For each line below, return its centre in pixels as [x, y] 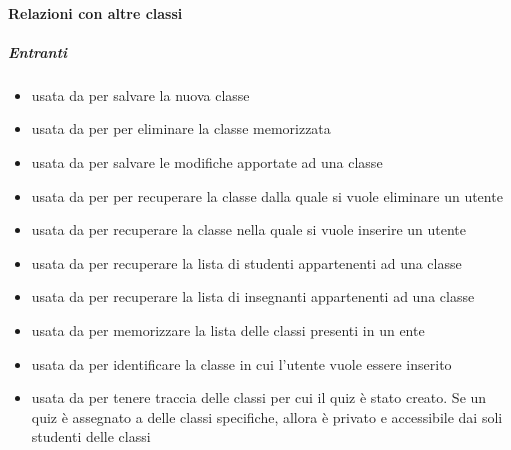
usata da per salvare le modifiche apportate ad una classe [207, 161]
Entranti [38, 51]
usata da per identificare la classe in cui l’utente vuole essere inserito [241, 363]
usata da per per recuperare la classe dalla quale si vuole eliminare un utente [267, 195]
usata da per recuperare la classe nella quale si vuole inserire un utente [249, 229]
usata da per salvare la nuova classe [140, 94]
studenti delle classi [91, 436]
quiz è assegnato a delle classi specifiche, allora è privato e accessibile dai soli [267, 416]
